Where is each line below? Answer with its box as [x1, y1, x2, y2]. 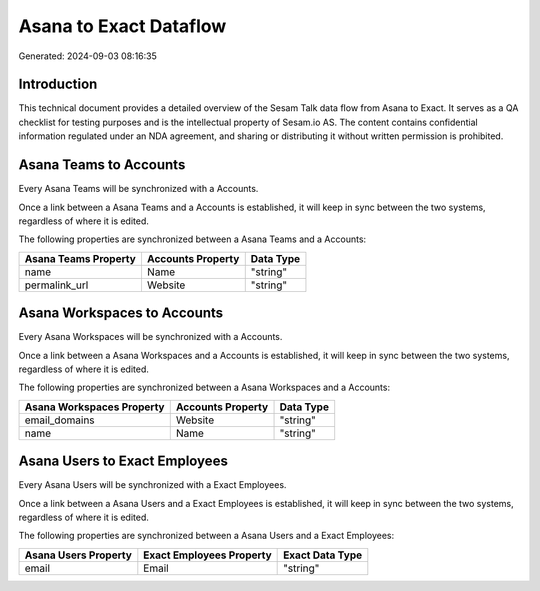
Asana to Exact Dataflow [18, 15, 227, 37]
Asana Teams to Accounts [18, 156, 186, 174]
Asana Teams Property [24, 251, 137, 265]
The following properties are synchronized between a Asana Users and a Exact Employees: [18, 530, 395, 542]
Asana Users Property [24, 548, 132, 562]
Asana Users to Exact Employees [18, 453, 229, 470]
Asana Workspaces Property [24, 400, 165, 414]
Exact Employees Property [143, 548, 272, 562]
